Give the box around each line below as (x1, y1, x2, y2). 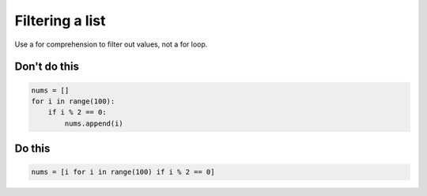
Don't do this (14, 60, 79, 73)
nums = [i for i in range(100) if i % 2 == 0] (31, 168, 215, 177)
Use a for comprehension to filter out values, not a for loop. (14, 40, 208, 49)
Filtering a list (14, 12, 106, 29)
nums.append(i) (64, 119, 124, 128)
